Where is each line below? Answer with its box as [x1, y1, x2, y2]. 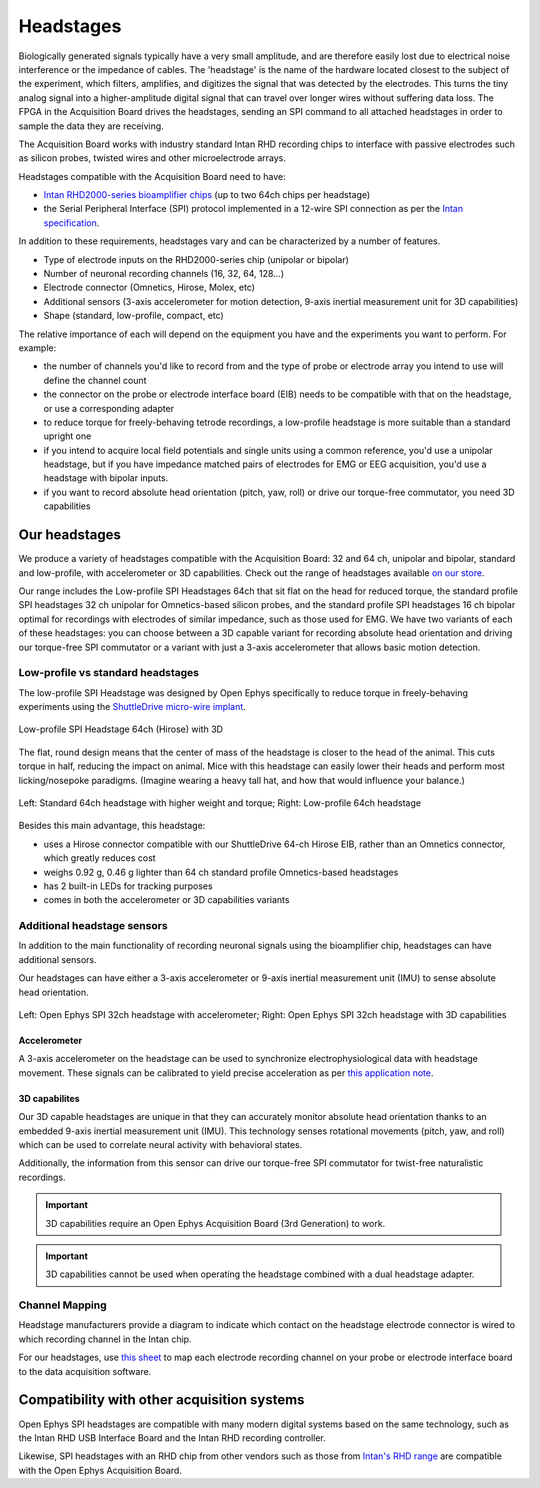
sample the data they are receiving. [18, 120, 164, 132]
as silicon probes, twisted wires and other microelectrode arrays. [18, 152, 287, 164]
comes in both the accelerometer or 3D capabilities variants [43, 894, 290, 906]
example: [18, 341, 57, 354]
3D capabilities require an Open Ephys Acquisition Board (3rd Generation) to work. [45, 1217, 386, 1229]
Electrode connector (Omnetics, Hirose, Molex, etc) [43, 281, 255, 294]
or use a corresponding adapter [43, 402, 175, 414]
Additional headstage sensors [18, 919, 169, 933]
